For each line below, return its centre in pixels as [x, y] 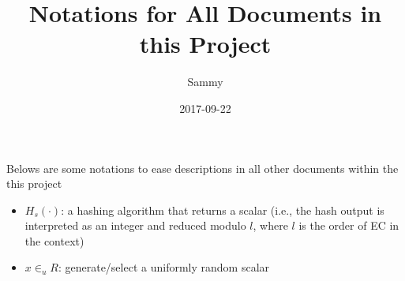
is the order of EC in [349, 225]
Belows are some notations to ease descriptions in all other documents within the [202, 168]
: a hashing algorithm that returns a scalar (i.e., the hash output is [223, 210]
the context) [54, 240]
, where [270, 225]
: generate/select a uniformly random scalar [164, 267]
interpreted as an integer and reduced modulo [135, 225]
